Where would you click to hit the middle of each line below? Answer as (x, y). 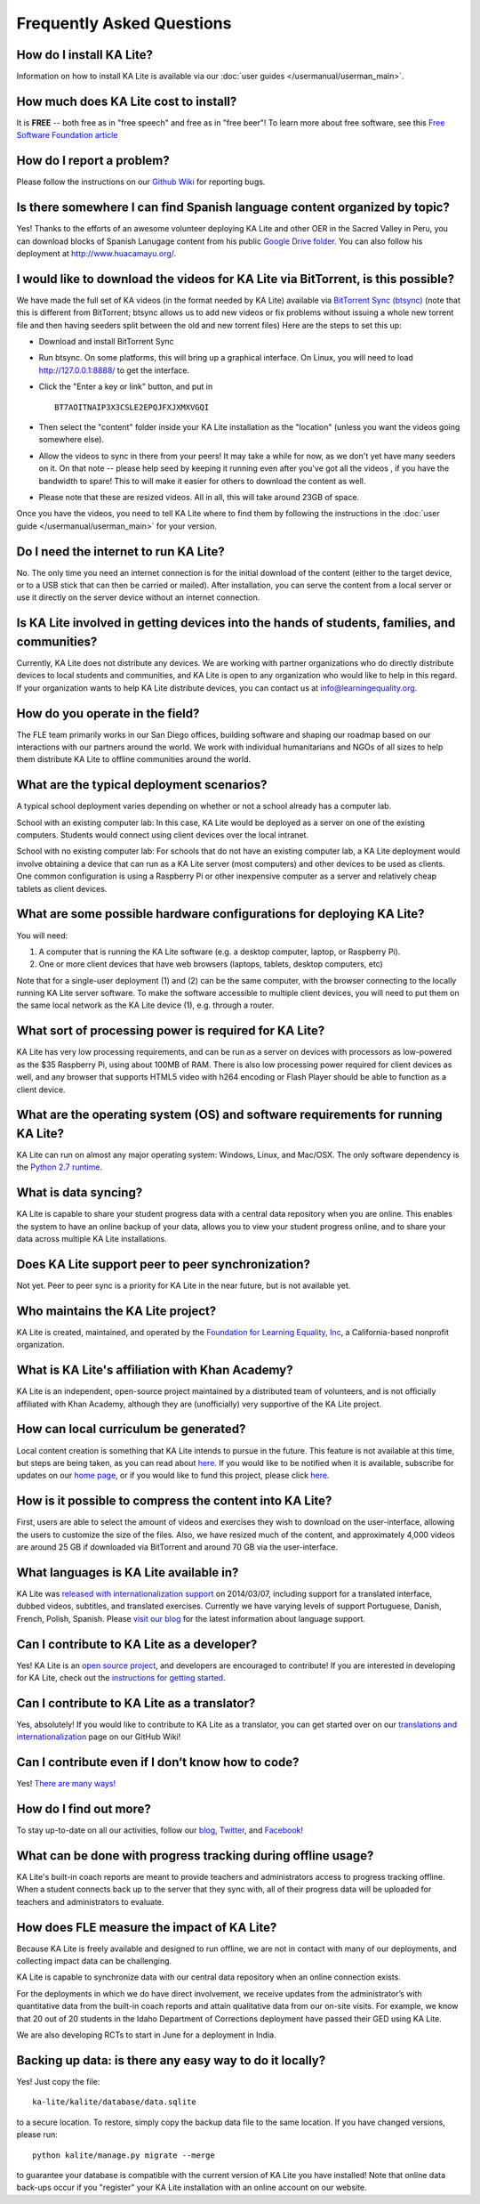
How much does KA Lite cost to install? (127, 101)
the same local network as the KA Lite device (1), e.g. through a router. (145, 1005)
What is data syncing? (80, 1193)
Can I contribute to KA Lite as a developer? (137, 1644)
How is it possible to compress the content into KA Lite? (174, 1501)
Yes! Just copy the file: (58, 2081)
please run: (37, 2135)
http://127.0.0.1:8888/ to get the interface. (114, 370)
